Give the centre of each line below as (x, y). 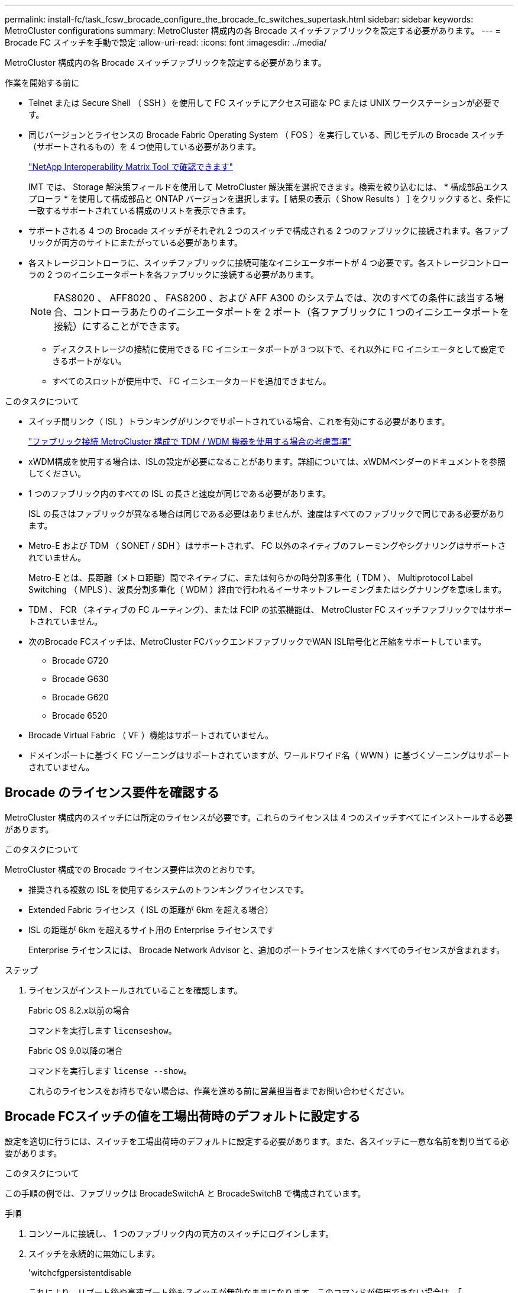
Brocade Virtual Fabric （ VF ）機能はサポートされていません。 (151, 735)
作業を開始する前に (42, 83)
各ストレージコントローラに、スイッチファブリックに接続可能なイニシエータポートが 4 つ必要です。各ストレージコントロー (269, 263)
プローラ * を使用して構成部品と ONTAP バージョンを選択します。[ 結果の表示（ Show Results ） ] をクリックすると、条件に (270, 199)
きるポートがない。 (89, 361)
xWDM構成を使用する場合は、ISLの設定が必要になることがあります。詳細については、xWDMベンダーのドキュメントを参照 (267, 461)
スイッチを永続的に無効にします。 (94, 1253)
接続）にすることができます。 (120, 326)
